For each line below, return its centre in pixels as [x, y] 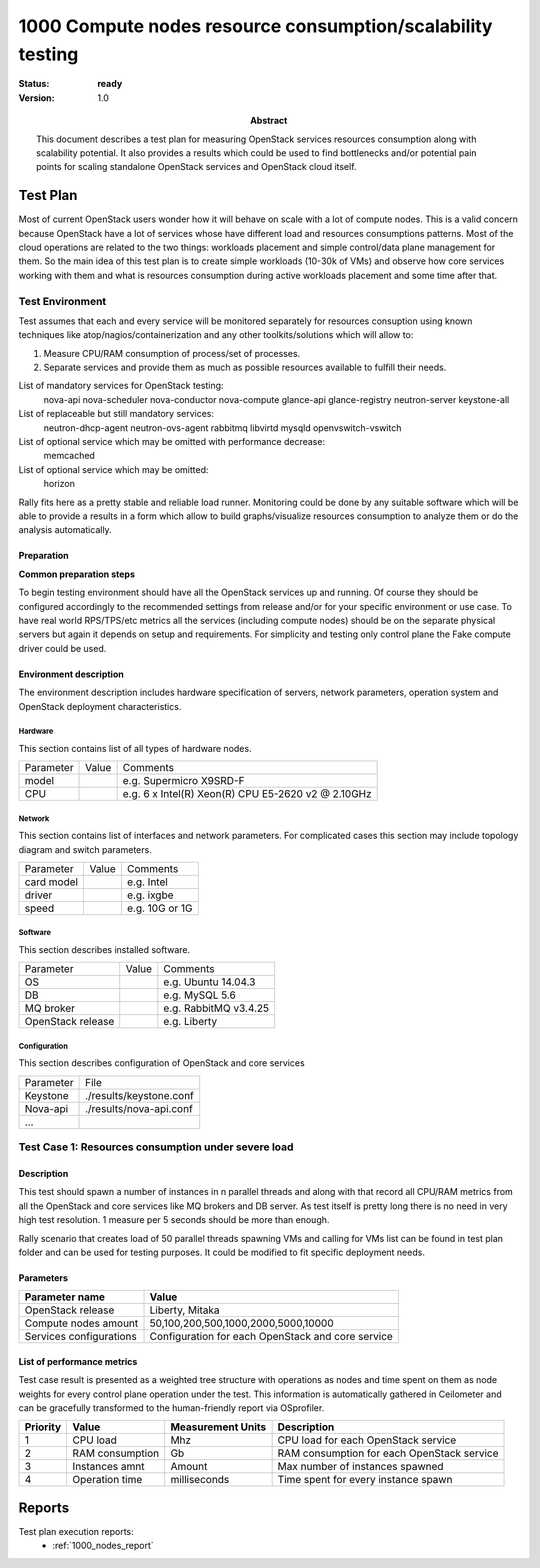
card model [51, 882]
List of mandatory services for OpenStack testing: [121, 386]
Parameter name [64, 1297]
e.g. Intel [147, 882]
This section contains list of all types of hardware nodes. [135, 748]
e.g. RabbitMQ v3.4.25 [216, 1008]
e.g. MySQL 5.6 [200, 995]
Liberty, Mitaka [184, 1310]
